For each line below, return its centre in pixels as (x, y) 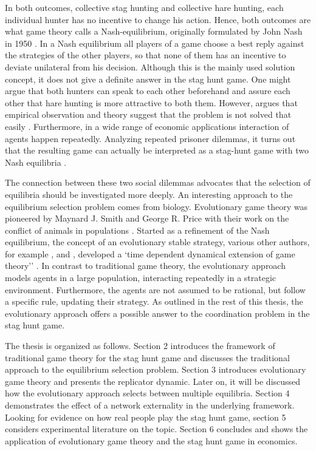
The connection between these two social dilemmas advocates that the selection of (158, 182)
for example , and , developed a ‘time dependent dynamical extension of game (150, 253)
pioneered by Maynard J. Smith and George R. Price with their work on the (147, 218)
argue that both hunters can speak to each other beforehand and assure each (148, 91)
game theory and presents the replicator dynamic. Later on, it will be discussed (153, 381)
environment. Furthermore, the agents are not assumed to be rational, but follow (155, 289)
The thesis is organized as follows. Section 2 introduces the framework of (140, 346)
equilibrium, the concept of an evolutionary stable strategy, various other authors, (157, 242)
